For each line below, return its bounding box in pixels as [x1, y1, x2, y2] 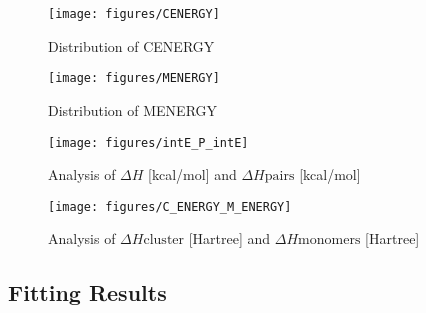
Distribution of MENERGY [48, 99, 218, 120]
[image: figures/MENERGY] [48, 71, 220, 86]
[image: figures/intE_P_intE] [48, 135, 249, 150]
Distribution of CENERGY [48, 35, 215, 56]
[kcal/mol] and [148, 164, 237, 185]
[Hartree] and [188, 228, 271, 249]
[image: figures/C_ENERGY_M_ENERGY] [48, 199, 292, 214]
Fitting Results [8, 277, 167, 308]
